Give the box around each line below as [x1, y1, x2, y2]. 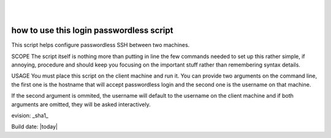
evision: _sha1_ [11, 112, 49, 119]
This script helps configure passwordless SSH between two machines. [11, 42, 190, 49]
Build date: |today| [11, 123, 58, 131]
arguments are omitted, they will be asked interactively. [11, 101, 151, 108]
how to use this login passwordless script [11, 25, 173, 36]
